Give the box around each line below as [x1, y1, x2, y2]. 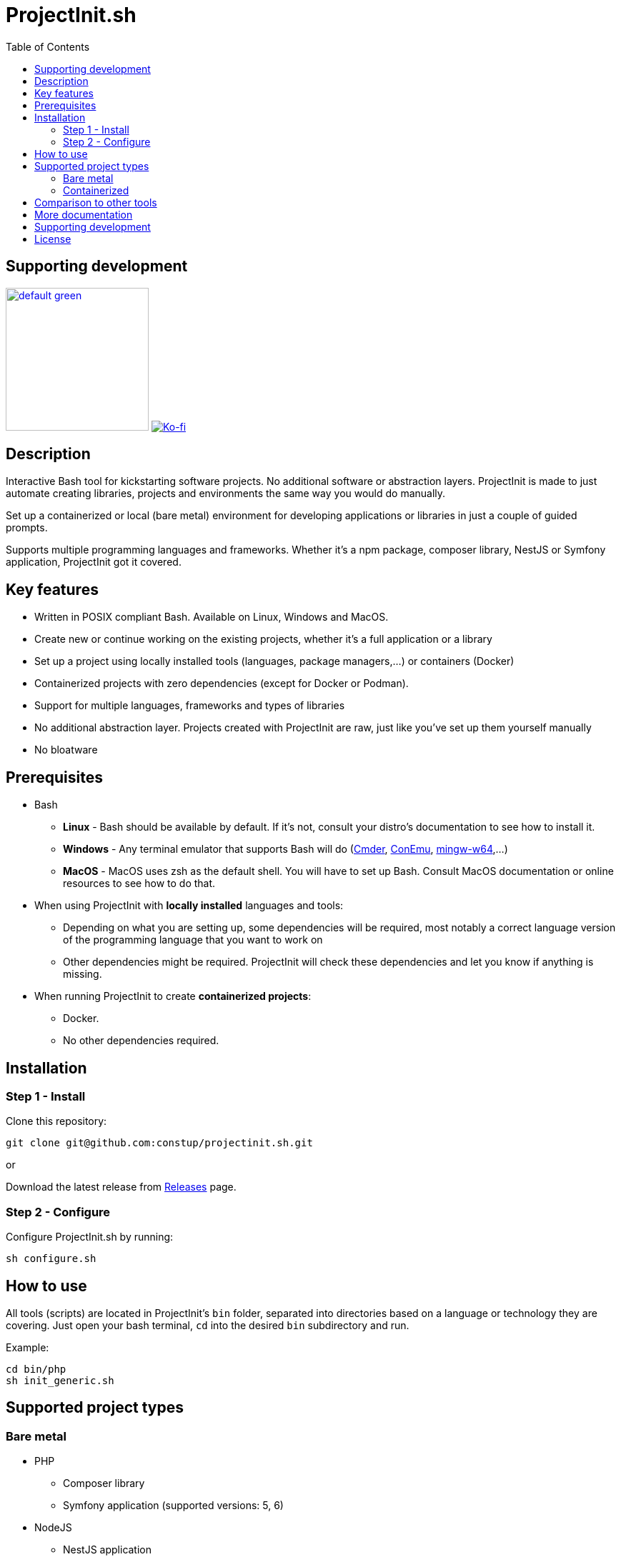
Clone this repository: [6, 1115, 107, 1128]
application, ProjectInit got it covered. [6, 556, 182, 569]
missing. [63, 968, 102, 981]
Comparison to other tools [34, 196, 157, 209]
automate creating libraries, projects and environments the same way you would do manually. [6, 487, 446, 500]
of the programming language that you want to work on [63, 933, 323, 946]
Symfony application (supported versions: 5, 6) [63, 1499, 284, 1512]
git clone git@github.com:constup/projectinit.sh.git [6, 1137, 313, 1149]
